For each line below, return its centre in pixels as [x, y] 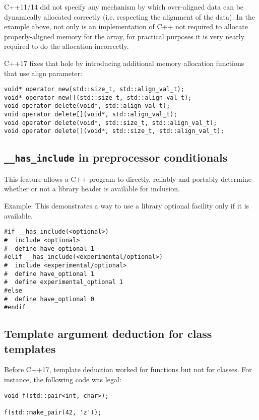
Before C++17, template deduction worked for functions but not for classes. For [128, 369]
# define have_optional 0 [49, 299]
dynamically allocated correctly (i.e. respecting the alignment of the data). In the [129, 16]
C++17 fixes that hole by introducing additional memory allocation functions [124, 63]
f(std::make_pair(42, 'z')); [53, 412]
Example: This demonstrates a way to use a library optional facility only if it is [127, 206]
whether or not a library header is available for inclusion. [92, 189]
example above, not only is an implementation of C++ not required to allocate [126, 26]
